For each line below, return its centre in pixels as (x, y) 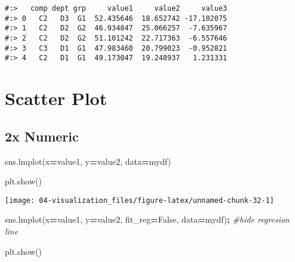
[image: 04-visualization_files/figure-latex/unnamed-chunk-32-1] (140, 200)
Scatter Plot (56, 98)
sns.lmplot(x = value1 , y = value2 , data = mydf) (88, 161)
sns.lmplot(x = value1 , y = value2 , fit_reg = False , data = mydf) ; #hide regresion (147, 219)
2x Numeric (42, 136)
